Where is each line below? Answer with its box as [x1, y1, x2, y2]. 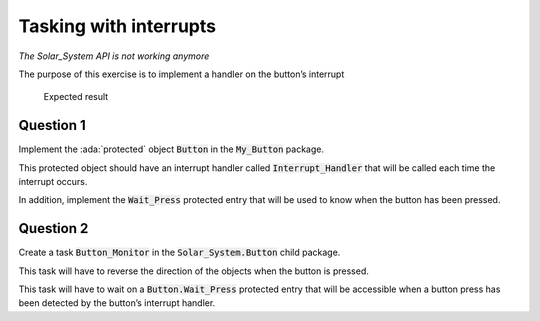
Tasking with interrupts [18, 15, 217, 37]
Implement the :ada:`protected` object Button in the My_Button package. [18, 143, 325, 155]
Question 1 [18, 117, 87, 134]
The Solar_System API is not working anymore [18, 50, 210, 62]
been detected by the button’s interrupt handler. [18, 297, 216, 309]
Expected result [43, 91, 109, 103]
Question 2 [18, 220, 89, 237]
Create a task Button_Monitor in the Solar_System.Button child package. [18, 246, 341, 259]
